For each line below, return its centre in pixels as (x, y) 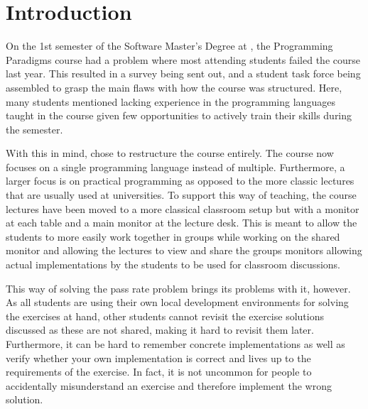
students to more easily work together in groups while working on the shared (173, 236)
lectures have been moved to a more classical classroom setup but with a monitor (183, 208)
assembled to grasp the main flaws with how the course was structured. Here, (174, 87)
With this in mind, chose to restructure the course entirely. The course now (170, 153)
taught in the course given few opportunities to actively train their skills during (179, 115)
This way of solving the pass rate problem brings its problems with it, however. (178, 288)
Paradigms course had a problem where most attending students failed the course (183, 59)
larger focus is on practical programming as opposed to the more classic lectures (180, 181)
